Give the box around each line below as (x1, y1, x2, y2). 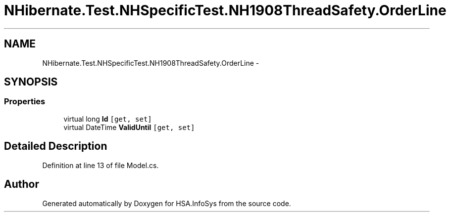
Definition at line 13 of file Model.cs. (42, 161, 159, 170)
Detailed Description (4, 140, 107, 153)
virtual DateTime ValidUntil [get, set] (63, 123, 195, 131)
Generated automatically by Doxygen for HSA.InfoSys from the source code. (42, 199, 291, 208)
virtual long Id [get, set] (63, 114, 152, 123)
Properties (4, 96, 46, 107)
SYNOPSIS (4, 76, 58, 88)
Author (4, 178, 39, 191)
